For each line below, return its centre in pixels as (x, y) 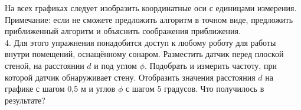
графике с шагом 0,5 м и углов (60, 89)
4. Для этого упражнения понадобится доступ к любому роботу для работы (140, 42)
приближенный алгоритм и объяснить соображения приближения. (123, 31)
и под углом (115, 65)
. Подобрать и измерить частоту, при (210, 65)
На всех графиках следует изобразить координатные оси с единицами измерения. (151, 8)
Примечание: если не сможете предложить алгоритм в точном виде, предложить (149, 19)
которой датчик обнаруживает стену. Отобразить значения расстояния (130, 77)
